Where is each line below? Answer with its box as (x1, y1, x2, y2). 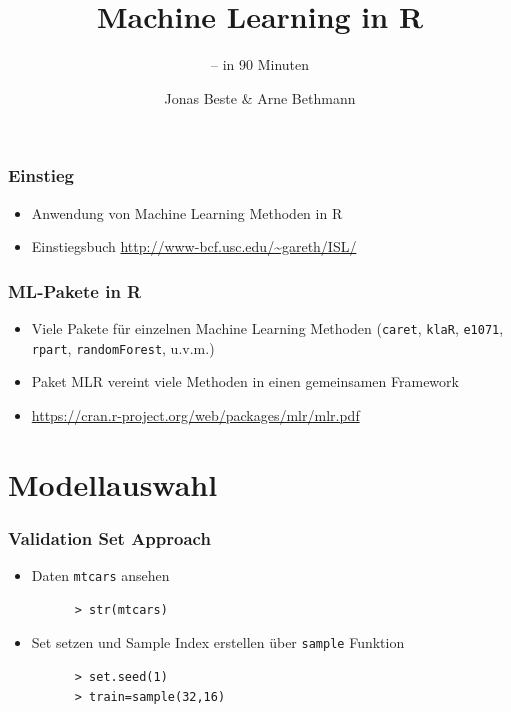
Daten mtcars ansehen (31, 565, 170, 586)
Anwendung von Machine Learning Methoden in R (31, 202, 343, 223)
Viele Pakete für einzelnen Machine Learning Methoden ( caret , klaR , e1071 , (31, 318, 504, 339)
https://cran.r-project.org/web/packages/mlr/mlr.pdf (31, 404, 360, 425)
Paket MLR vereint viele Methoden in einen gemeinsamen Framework (31, 371, 459, 392)
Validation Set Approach (8, 525, 211, 550)
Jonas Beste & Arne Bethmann (164, 87, 356, 108)
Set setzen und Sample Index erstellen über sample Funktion (31, 632, 405, 653)
